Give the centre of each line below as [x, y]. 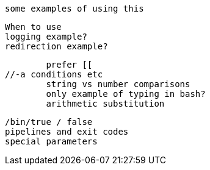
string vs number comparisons [118, 84]
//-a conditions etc [54, 74]
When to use [33, 27]
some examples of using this [74, 9]
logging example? [46, 37]
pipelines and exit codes [67, 132]
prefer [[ [69, 65]
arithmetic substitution [105, 104]
